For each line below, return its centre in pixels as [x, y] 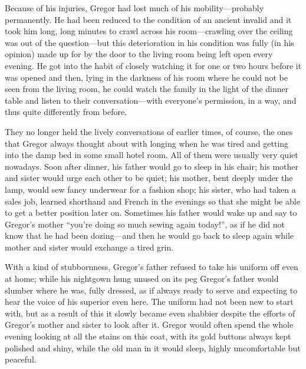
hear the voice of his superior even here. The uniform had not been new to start [149, 302]
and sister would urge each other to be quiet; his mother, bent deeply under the [149, 178]
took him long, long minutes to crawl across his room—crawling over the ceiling [149, 31]
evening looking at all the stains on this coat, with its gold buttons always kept [148, 336]
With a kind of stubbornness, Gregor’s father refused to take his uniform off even [152, 267]
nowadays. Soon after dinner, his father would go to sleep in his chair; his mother [152, 166]
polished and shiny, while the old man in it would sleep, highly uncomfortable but [153, 347]
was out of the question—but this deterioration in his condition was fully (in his [149, 42]
